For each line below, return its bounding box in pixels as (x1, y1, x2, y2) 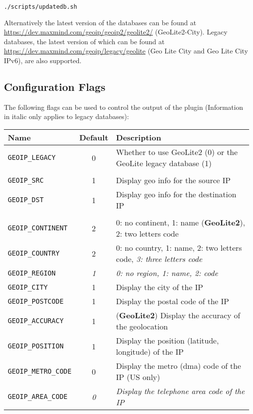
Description (116, 132, 162, 143)
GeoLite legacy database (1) (116, 157, 212, 169)
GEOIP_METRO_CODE (8, 367, 72, 376)
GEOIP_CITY (8, 283, 48, 291)
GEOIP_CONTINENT (8, 224, 68, 232)
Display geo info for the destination (116, 189, 236, 200)
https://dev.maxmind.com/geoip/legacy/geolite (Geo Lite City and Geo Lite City (4, 46, 248, 56)
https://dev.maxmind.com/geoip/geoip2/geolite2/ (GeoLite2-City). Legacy (4, 27, 228, 37)
